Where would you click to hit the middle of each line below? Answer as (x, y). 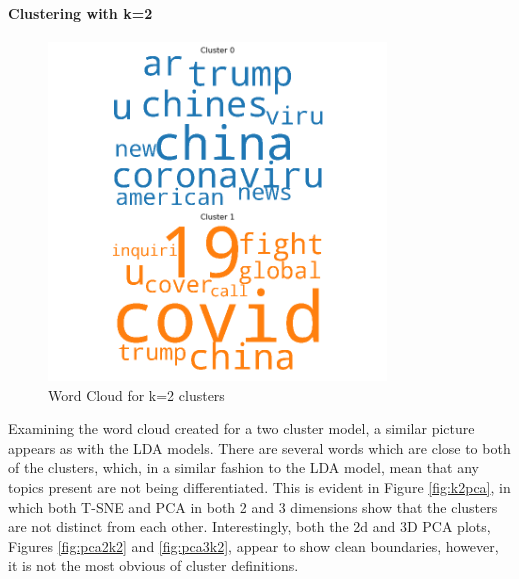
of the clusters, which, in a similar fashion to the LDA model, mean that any (243, 467)
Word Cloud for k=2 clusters (136, 394)
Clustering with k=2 (80, 12)
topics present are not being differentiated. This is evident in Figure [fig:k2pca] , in (259, 486)
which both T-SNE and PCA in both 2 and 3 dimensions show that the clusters (253, 506)
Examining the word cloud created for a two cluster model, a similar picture (241, 428)
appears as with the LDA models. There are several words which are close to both (259, 447)
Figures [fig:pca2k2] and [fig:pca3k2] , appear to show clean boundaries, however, (253, 545)
